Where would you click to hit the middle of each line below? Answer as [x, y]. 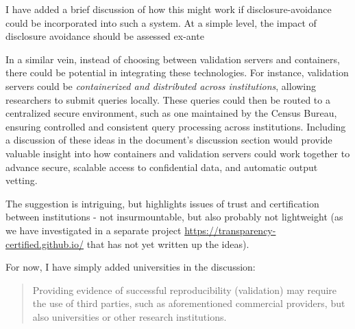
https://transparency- [230, 230]
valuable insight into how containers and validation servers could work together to [178, 153]
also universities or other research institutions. [130, 316]
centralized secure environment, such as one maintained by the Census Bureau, [171, 113]
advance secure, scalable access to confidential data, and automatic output [162, 167]
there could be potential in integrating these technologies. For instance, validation [177, 72]
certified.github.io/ [45, 243]
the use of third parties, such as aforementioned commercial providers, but [189, 303]
